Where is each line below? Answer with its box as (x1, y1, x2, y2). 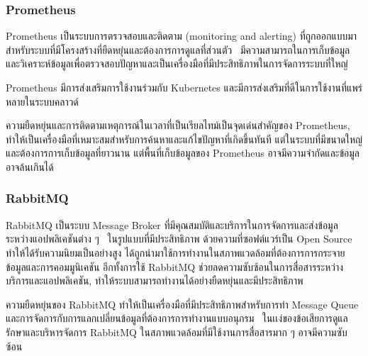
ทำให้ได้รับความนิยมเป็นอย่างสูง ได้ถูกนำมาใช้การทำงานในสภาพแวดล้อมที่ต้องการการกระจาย (6, 245, 345, 260)
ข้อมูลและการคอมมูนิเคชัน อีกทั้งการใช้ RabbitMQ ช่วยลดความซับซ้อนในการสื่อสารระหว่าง (6, 259, 344, 274)
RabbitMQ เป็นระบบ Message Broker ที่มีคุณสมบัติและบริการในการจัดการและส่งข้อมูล (6, 217, 338, 232)
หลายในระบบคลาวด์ (6, 94, 79, 109)
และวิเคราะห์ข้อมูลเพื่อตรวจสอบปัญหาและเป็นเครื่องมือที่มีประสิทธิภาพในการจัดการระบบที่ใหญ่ (6, 56, 348, 71)
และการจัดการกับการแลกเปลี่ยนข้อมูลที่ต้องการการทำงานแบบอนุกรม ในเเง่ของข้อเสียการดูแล (6, 311, 348, 326)
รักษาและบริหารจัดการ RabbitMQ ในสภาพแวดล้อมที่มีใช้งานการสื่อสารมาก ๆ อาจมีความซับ (6, 324, 347, 339)
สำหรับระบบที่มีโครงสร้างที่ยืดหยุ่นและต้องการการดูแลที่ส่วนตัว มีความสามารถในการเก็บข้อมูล (6, 42, 350, 57)
